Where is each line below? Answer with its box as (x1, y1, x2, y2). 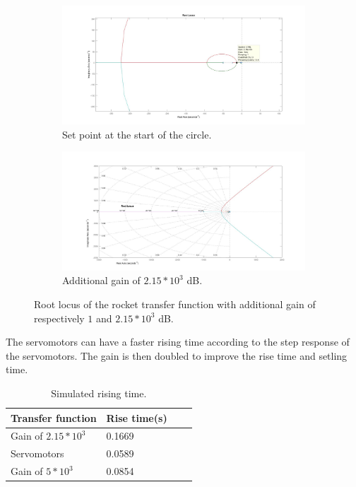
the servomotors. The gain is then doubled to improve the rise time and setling (6, 348, 348, 363)
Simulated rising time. (51, 385, 147, 400)
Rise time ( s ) (106, 410, 167, 425)
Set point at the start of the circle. (62, 127, 212, 141)
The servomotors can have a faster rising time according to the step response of (6, 334, 350, 349)
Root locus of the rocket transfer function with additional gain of (34, 296, 316, 311)
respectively (34, 310, 85, 325)
